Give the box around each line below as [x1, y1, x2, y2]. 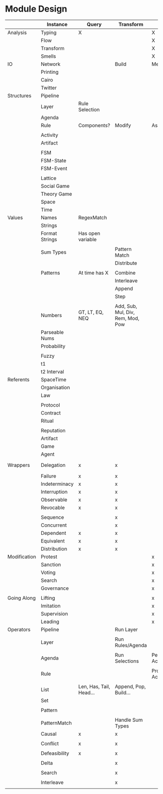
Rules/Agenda [114, 642, 147, 648]
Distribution [40, 545, 67, 552]
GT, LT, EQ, [78, 309, 104, 315]
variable [78, 236, 97, 243]
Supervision [40, 610, 68, 617]
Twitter [40, 84, 57, 91]
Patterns [40, 269, 60, 276]
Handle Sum [114, 716, 143, 723]
